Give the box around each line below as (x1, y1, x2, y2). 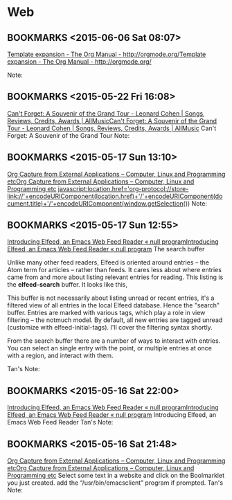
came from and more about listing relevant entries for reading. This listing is (7, 273, 224, 281)
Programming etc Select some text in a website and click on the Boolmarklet (7, 472, 225, 480)
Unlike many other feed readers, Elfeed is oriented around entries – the (7, 258, 210, 267)
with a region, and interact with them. (7, 351, 114, 360)
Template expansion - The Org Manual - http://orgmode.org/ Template (7, 50, 206, 58)
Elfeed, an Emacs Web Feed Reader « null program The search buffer (7, 245, 205, 253)
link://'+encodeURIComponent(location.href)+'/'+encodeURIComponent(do (7, 192, 223, 200)
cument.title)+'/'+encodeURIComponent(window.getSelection (7, 199, 184, 208)
